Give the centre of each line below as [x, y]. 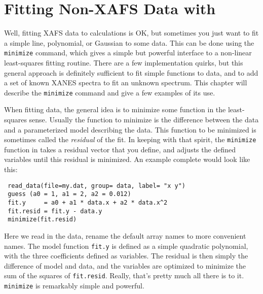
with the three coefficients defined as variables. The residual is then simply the [126, 256]
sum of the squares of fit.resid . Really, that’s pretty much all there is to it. [124, 275]
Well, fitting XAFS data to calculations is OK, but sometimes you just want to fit [131, 33]
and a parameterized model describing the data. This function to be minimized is [130, 129]
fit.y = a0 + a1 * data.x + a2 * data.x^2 [88, 202]
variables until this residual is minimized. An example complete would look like [127, 159]
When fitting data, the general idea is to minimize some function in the [115, 109]
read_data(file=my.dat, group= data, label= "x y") [97, 186]
